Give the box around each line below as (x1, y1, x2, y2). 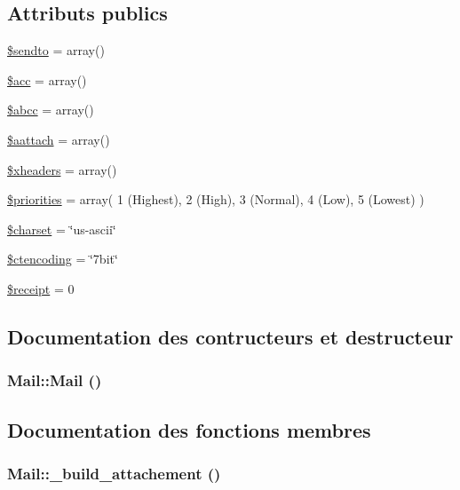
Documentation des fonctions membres (7, 415, 371, 443)
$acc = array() (7, 70, 87, 89)
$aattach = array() (7, 130, 110, 148)
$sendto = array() (7, 41, 105, 59)
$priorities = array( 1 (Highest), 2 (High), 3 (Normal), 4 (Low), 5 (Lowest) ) (7, 190, 424, 209)
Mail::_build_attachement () (7, 462, 221, 484)
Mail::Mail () (7, 369, 102, 391)
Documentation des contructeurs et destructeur (7, 322, 454, 350)
